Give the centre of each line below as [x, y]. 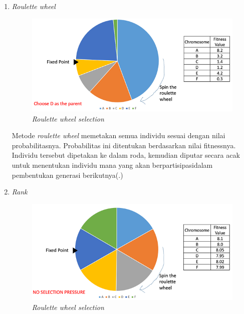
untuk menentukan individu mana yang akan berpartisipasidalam [112, 165]
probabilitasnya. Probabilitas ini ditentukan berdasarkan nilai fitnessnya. [124, 145]
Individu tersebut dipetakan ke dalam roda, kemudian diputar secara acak [126, 155]
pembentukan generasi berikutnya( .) [67, 175]
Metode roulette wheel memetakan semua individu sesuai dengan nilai [118, 135]
